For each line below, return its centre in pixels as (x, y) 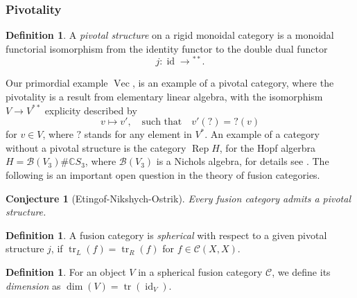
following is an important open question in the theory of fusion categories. (163, 175)
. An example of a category (262, 134)
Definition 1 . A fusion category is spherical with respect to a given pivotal (166, 235)
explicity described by (91, 110)
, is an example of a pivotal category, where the (233, 83)
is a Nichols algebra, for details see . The (243, 161)
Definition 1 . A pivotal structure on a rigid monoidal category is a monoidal (170, 35)
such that (162, 122)
